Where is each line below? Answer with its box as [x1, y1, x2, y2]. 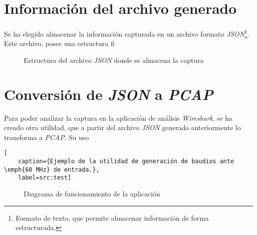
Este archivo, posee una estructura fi [4, 38, 115, 48]
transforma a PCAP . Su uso [4, 132, 89, 142]
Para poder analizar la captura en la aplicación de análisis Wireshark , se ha [4, 112, 233, 123]
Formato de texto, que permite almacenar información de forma [15, 212, 209, 223]
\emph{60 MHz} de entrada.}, [4, 166, 100, 173]
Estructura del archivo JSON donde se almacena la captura [24, 54, 204, 65]
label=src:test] [18, 174, 72, 182]
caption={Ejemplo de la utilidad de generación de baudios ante [18, 158, 234, 165]
